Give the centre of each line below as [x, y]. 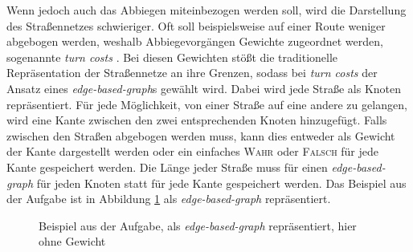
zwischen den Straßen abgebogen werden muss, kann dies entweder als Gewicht [201, 135]
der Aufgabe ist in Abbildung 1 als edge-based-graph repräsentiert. [169, 199]
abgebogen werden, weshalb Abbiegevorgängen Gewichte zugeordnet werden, [195, 41]
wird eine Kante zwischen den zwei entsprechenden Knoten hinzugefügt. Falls [197, 120]
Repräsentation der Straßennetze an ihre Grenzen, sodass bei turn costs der [192, 73]
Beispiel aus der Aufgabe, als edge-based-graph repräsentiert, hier [198, 225]
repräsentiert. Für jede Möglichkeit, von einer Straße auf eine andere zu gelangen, [207, 104]
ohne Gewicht [72, 241]
